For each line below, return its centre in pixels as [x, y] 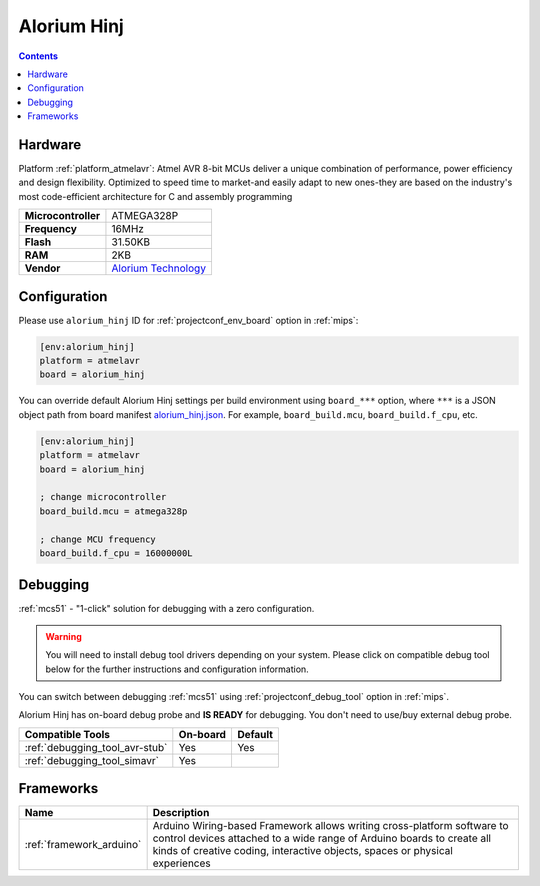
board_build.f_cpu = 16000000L [116, 553]
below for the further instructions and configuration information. [177, 669]
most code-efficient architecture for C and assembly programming [155, 196]
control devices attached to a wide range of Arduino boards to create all [322, 838]
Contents [38, 56]
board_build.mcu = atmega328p [113, 511]
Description [181, 813]
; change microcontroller [103, 497]
